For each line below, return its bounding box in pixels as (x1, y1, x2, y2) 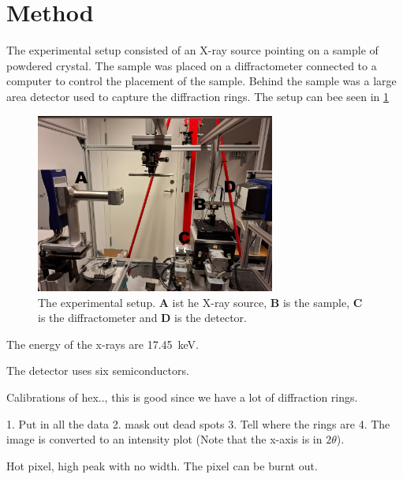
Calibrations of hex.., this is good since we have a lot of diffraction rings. (6, 389, 358, 406)
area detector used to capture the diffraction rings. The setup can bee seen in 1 (6, 88, 390, 104)
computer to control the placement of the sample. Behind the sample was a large (6, 73, 397, 89)
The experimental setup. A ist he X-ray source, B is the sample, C (38, 294, 363, 310)
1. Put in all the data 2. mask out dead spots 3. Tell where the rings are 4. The (6, 415, 390, 432)
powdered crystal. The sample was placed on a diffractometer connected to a (6, 57, 377, 73)
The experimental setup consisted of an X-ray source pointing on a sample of (6, 42, 379, 58)
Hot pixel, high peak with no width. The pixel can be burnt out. (6, 457, 318, 473)
